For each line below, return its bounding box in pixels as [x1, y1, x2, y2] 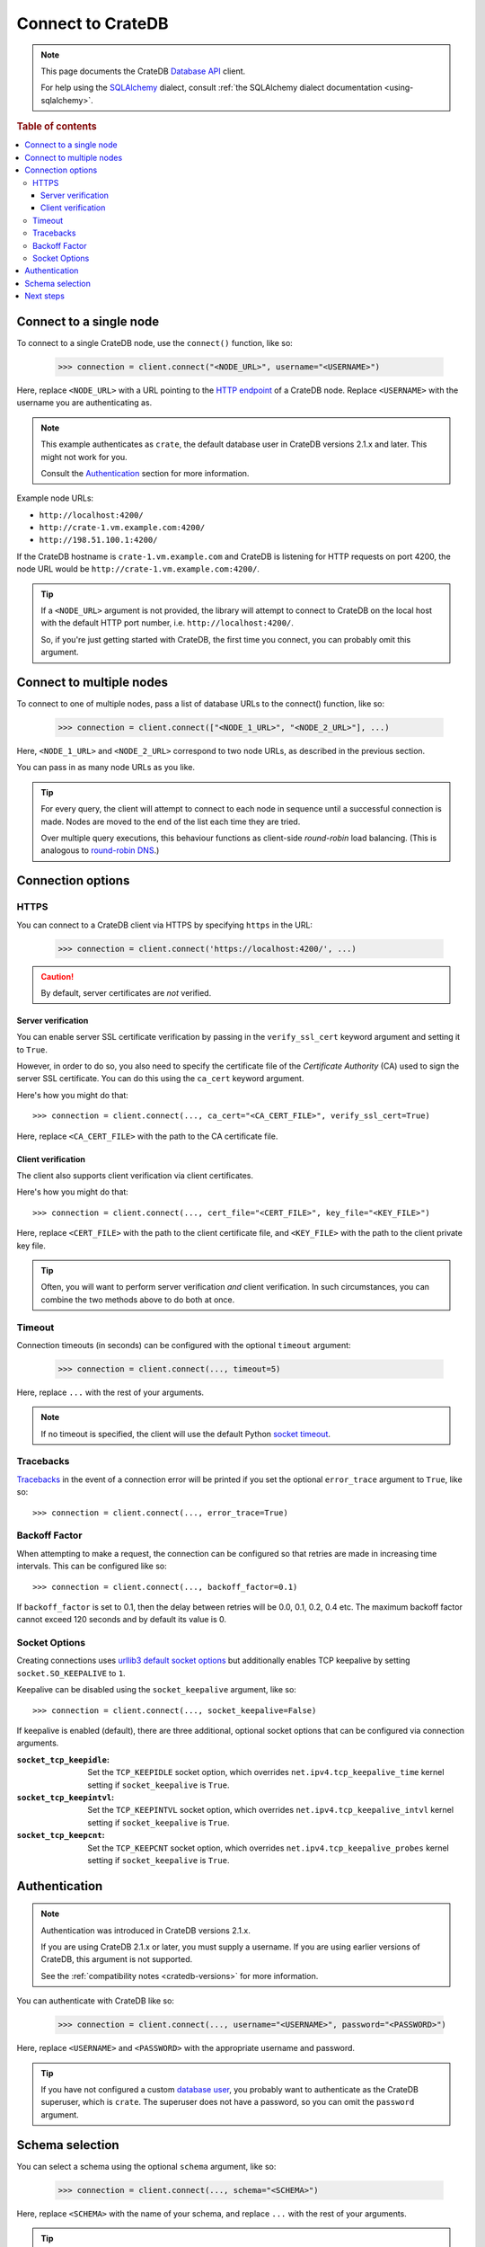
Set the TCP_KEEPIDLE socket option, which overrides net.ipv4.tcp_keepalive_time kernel [87, 1767, 445, 1778]
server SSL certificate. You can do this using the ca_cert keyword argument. [16, 1073, 304, 1084]
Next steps [24, 290, 65, 301]
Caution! [40, 971, 75, 981]
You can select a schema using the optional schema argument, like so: [16, 2161, 277, 2172]
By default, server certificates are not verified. [40, 987, 212, 998]
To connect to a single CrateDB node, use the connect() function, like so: [16, 337, 294, 348]
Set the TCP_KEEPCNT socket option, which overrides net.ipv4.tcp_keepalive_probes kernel [87, 1843, 449, 1853]
